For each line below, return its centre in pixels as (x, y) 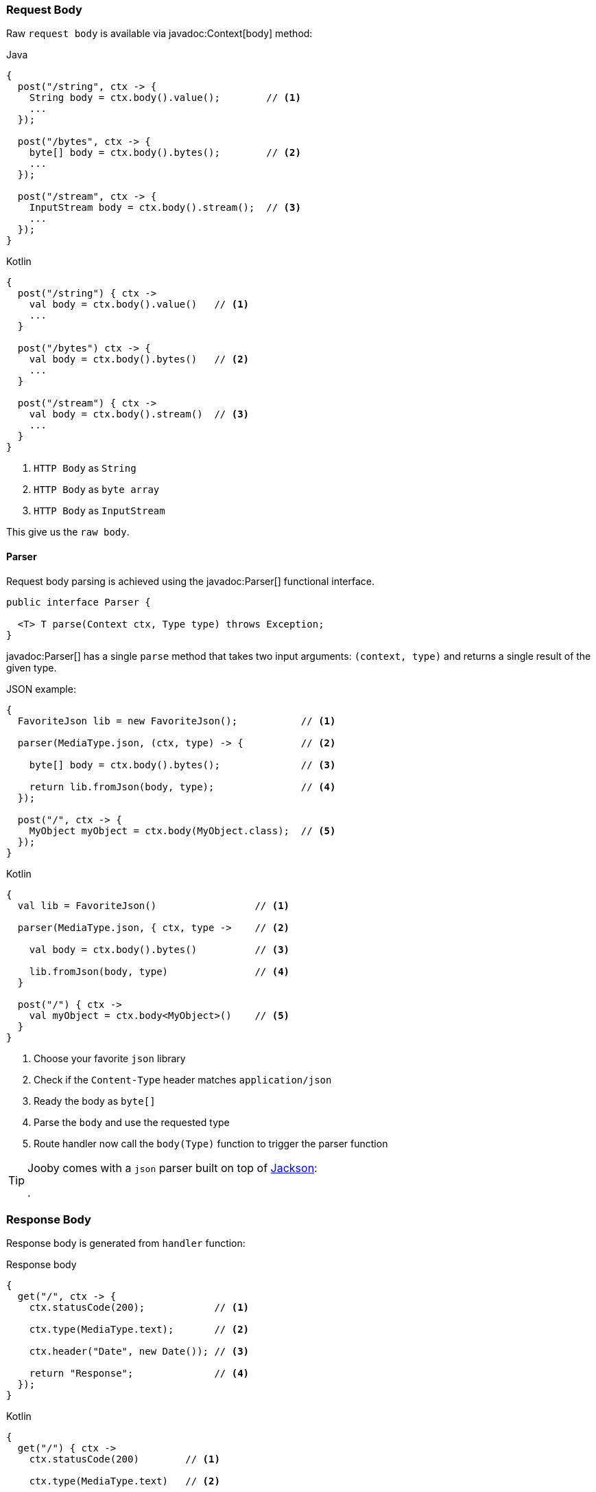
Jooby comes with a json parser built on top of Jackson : (172, 1168)
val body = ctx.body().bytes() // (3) (159, 949)
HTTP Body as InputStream (99, 511)
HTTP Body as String (85, 468)
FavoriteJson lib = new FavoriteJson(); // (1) (177, 721)
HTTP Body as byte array (97, 490)
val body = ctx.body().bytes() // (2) (139, 359)
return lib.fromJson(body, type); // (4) (182, 787)
